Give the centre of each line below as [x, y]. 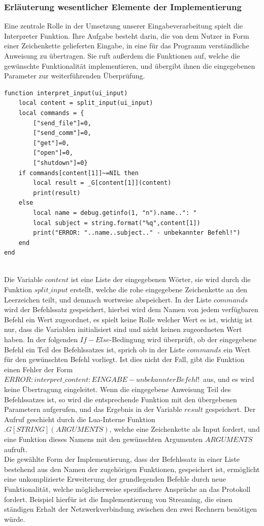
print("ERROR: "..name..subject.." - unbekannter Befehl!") [137, 233]
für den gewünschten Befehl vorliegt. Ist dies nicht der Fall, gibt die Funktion [124, 359]
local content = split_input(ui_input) [86, 103]
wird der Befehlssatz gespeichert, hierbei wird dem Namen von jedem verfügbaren [131, 309]
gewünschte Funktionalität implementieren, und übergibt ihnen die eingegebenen [130, 65]
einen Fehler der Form [39, 369]
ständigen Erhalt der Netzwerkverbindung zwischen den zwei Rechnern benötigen [131, 509]
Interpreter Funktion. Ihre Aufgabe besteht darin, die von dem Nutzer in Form [127, 35]
